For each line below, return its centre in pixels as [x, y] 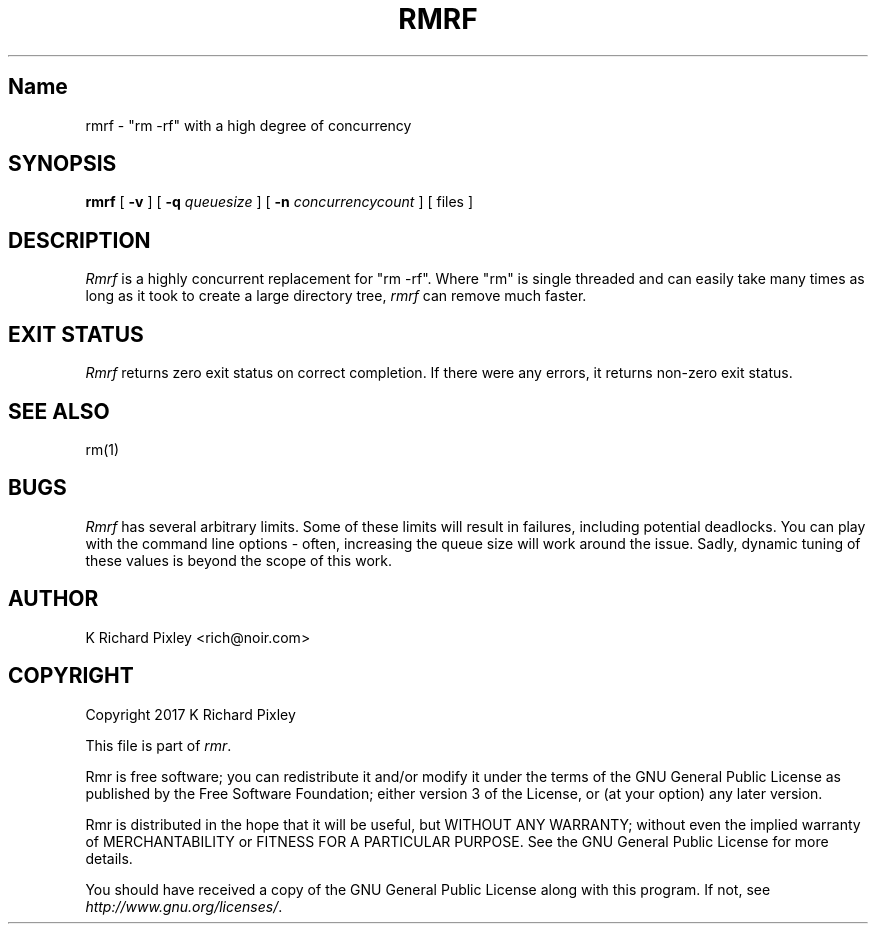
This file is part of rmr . [158, 745]
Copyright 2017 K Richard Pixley [190, 714]
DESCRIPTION [79, 240]
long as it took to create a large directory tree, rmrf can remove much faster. [336, 296]
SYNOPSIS [62, 164]
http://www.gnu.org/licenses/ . [184, 906]
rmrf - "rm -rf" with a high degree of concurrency [248, 125]
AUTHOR [53, 599]
